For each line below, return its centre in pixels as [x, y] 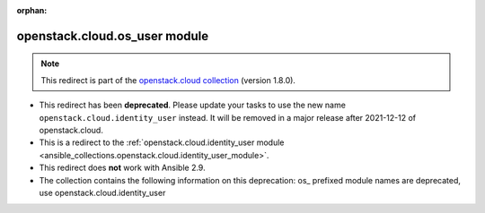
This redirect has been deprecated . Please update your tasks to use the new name [192, 105]
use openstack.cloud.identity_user [102, 192]
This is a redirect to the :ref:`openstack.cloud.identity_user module [162, 142]
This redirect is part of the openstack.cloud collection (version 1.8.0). [168, 80]
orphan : [32, 10]
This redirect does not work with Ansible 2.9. [122, 168]
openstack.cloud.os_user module [113, 36]
